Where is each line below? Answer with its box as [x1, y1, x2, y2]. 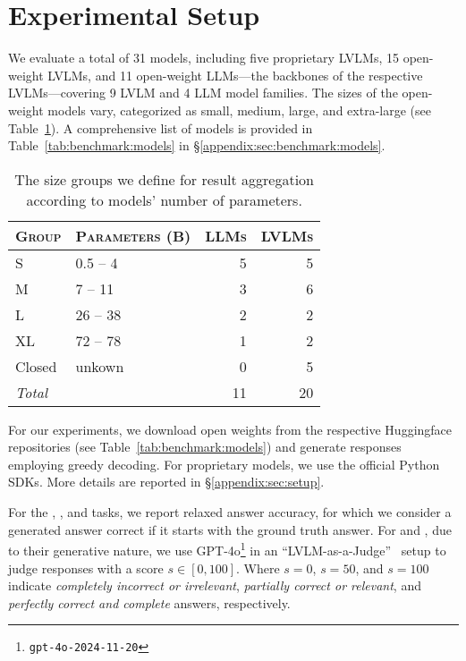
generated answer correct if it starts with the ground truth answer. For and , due [8, 520, 452, 538]
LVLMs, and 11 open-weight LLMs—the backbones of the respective [47, 65, 423, 84]
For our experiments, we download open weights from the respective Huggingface [8, 419, 453, 438]
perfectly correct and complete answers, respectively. [8, 593, 291, 612]
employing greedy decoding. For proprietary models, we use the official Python [8, 454, 440, 473]
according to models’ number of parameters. [26, 189, 302, 210]
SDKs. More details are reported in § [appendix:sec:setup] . [8, 472, 325, 491]
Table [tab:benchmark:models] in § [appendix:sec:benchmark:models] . [8, 136, 386, 155]
